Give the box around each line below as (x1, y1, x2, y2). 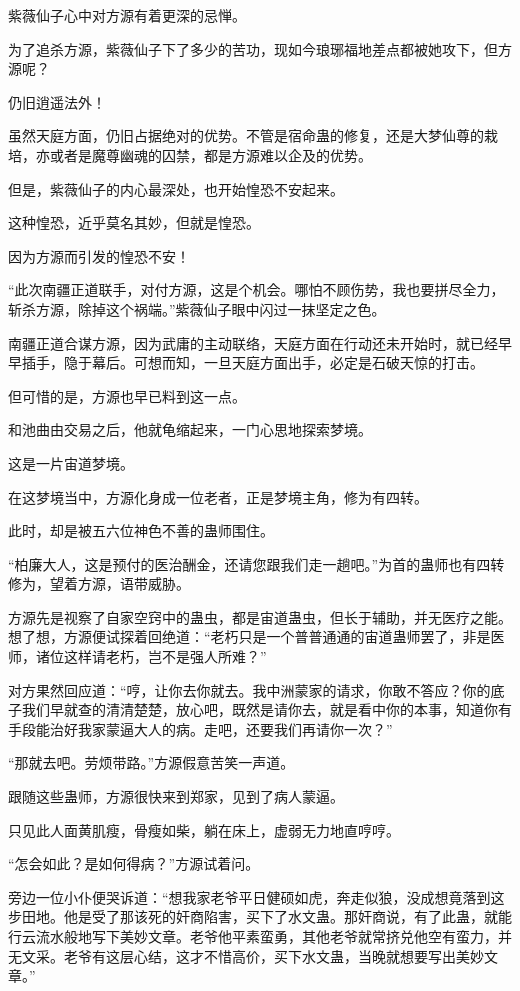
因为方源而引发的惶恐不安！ (8, 245, 190, 266)
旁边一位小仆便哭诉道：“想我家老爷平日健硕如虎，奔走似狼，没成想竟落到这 (8, 886, 505, 907)
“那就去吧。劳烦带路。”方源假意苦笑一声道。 (8, 752, 295, 773)
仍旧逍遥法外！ (8, 91, 106, 112)
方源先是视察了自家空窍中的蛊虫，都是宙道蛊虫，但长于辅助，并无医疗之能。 (8, 606, 512, 627)
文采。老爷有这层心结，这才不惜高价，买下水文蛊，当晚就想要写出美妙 (21, 945, 484, 966)
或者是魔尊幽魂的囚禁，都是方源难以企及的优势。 (49, 144, 372, 165)
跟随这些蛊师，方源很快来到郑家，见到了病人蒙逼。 (8, 786, 344, 807)
